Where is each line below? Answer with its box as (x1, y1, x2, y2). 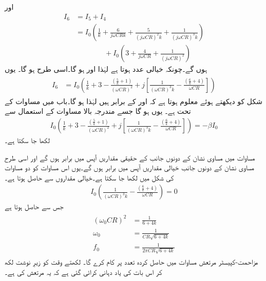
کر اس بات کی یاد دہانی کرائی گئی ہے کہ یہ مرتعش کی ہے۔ (5, 266, 162, 277)
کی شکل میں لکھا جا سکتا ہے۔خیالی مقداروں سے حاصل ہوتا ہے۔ (5, 172, 174, 183)
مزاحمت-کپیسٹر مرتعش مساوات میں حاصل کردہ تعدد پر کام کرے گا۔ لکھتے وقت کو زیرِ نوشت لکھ (5, 256, 258, 267)
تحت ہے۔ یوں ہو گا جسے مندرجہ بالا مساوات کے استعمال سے (5, 106, 191, 116)
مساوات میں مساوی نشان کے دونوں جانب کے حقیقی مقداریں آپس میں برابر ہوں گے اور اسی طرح (5, 152, 255, 163)
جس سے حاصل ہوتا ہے (5, 201, 64, 212)
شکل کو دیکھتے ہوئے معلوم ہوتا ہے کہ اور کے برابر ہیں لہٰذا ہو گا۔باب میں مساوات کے (5, 95, 262, 106)
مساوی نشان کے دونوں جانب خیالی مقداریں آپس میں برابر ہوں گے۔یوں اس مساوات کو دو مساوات (5, 162, 255, 173)
